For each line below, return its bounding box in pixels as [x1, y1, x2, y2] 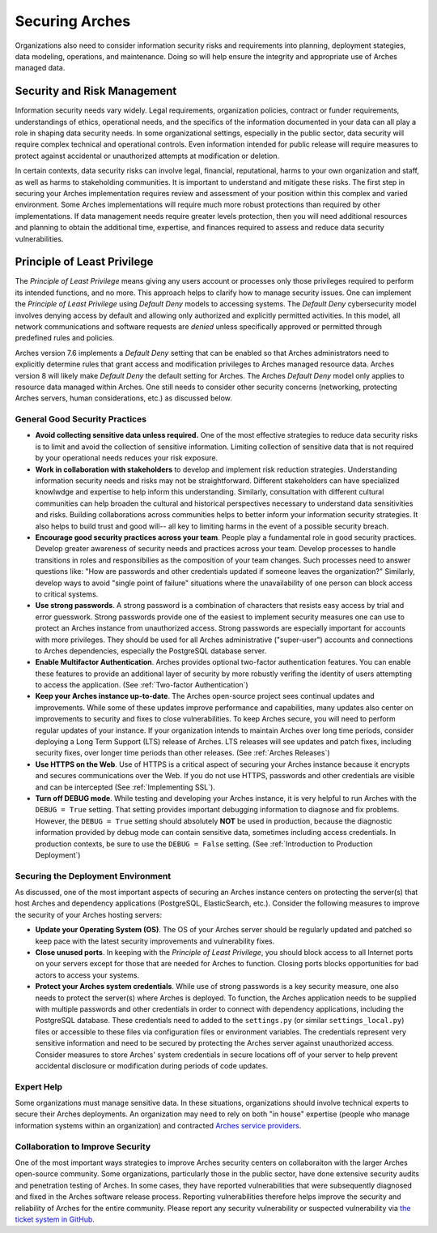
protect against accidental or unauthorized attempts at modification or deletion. [15, 151, 279, 161]
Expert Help [15, 1081, 63, 1092]
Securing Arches [15, 12, 131, 30]
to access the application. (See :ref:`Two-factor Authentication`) [35, 680, 248, 690]
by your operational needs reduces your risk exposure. [35, 453, 218, 463]
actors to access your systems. [35, 970, 140, 980]
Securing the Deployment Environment [15, 870, 172, 881]
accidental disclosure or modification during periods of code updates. [35, 1060, 269, 1070]
